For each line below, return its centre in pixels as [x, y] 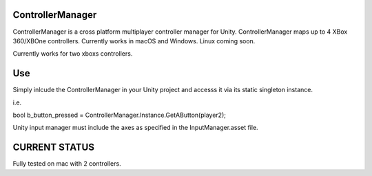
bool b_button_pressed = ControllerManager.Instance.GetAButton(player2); [120, 115]
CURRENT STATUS [53, 147]
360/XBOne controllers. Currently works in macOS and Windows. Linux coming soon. [134, 41]
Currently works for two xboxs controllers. [73, 54]
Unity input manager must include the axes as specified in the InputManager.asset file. [135, 128]
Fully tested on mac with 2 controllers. [67, 164]
